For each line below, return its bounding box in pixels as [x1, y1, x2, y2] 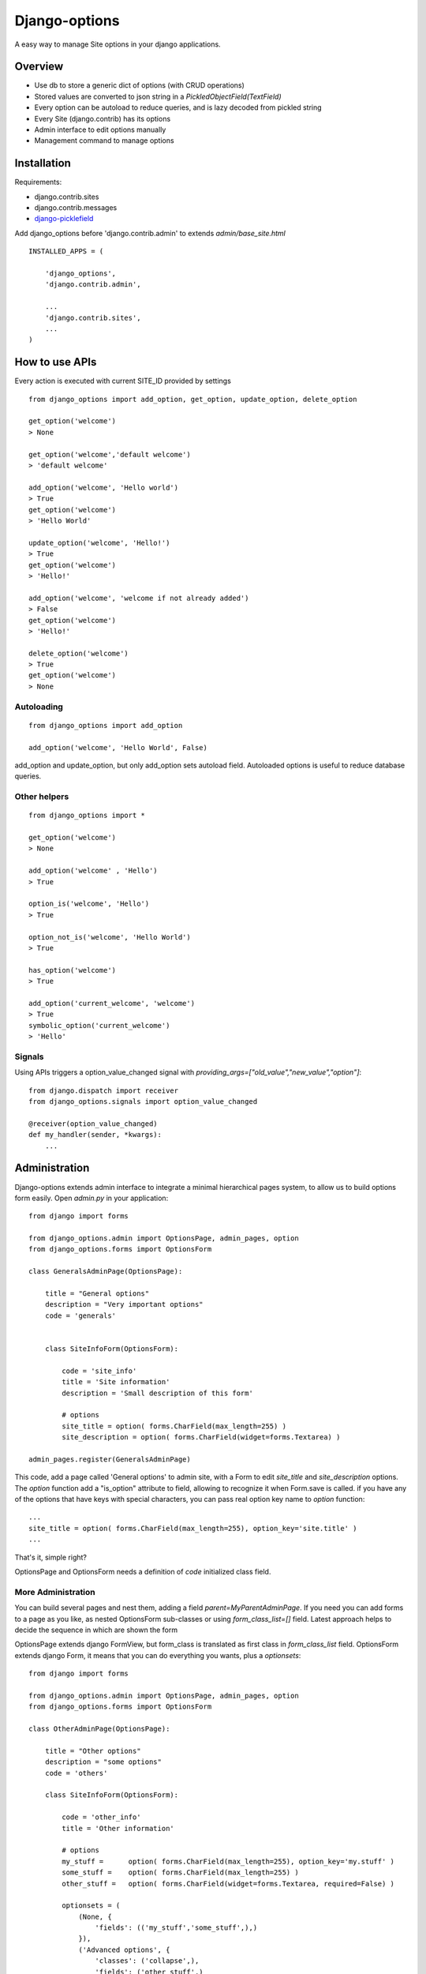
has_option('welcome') [28, 966, 117, 974]
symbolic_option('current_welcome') [28, 1021, 170, 1030]
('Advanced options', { [78, 1945, 170, 1954]
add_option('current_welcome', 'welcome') [28, 999, 196, 1008]
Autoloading [14, 701, 63, 712]
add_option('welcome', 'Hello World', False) [28, 743, 208, 752]
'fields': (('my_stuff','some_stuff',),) [95, 1923, 258, 1932]
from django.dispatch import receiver [28, 1086, 179, 1095]
